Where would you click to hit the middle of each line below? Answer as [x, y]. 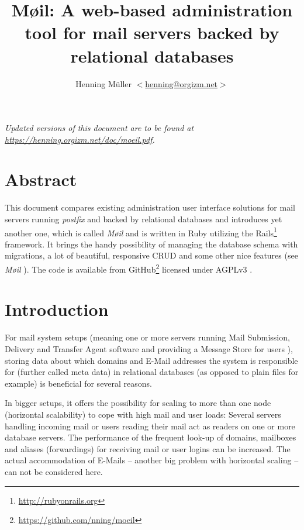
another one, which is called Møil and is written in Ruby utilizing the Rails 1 [141, 232]
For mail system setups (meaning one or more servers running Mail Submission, [147, 337]
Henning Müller [103, 83]
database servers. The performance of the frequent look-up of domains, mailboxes [151, 437]
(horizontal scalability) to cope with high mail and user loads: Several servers [143, 414]
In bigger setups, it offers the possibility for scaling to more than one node [138, 403]
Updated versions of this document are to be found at [99, 128]
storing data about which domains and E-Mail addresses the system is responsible [151, 360]
